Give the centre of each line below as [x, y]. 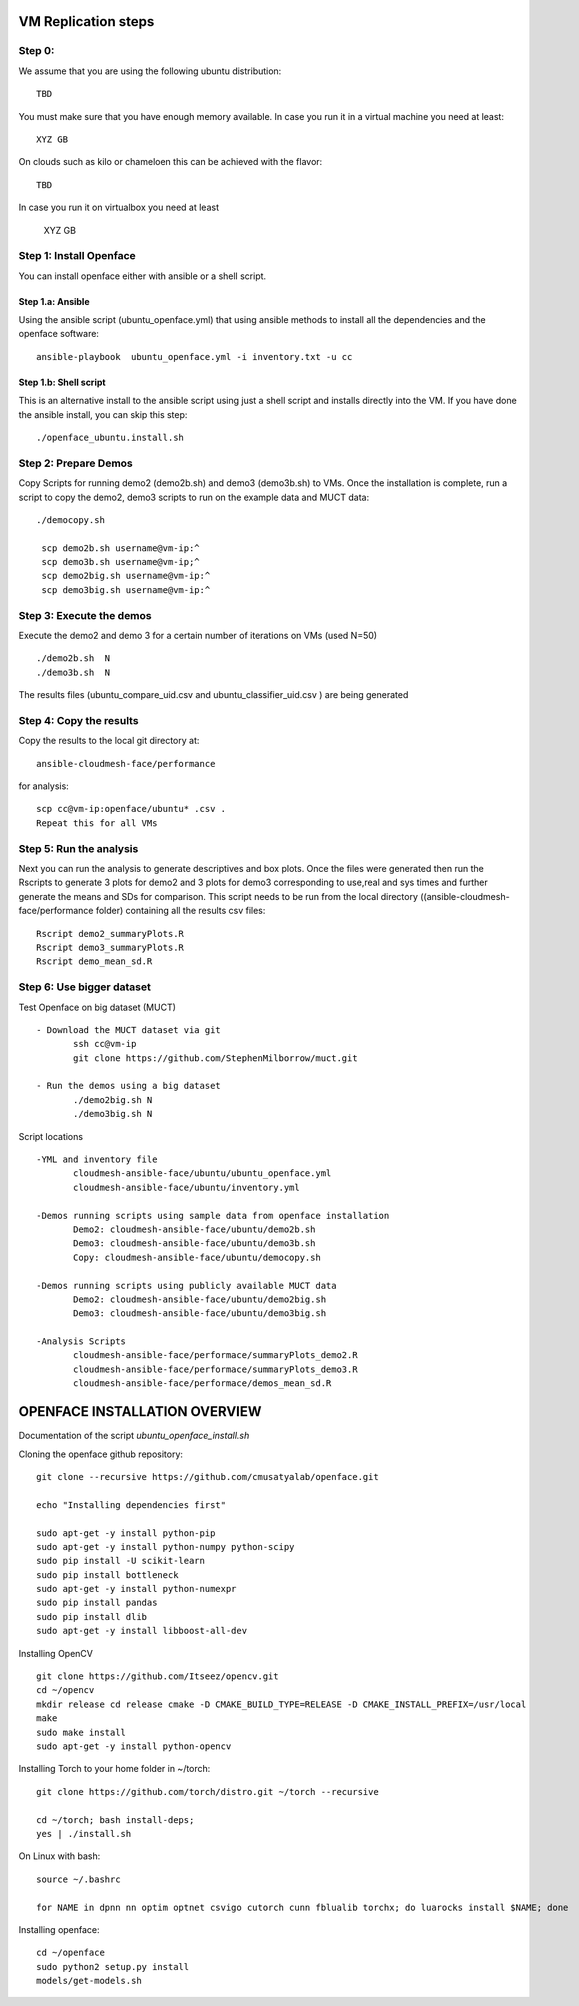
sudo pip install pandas [97, 1603]
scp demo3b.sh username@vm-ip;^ [120, 562]
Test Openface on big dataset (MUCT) [97, 1007]
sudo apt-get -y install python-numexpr [136, 1589]
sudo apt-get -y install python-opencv [134, 1746]
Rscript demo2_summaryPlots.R [110, 933]
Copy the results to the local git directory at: [109, 741]
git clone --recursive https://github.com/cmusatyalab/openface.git [207, 1476]
